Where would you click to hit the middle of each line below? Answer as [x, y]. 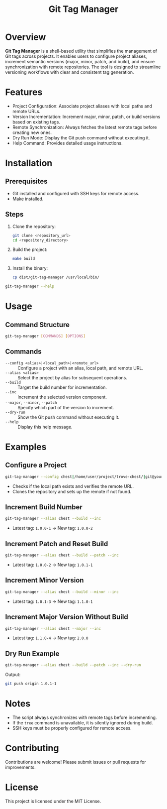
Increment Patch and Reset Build [57, 544]
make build [24, 259]
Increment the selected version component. [62, 397]
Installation [29, 163]
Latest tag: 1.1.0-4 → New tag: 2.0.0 [50, 638]
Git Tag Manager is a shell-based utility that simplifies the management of [81, 51]
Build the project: [30, 249]
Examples [26, 447]
